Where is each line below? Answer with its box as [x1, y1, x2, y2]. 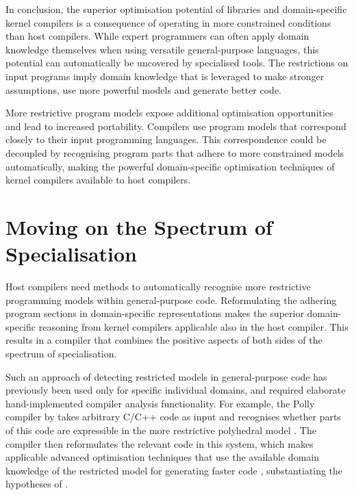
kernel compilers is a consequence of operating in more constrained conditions [5, 15, 331, 29]
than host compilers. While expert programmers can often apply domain [5, 29, 309, 43]
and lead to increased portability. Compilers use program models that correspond [5, 118, 346, 133]
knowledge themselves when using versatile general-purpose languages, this [5, 42, 319, 56]
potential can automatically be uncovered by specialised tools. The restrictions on [5, 55, 349, 70]
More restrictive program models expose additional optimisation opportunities [5, 105, 333, 120]
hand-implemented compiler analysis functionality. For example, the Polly [5, 396, 315, 410]
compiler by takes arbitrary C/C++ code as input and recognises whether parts [5, 409, 341, 424]
